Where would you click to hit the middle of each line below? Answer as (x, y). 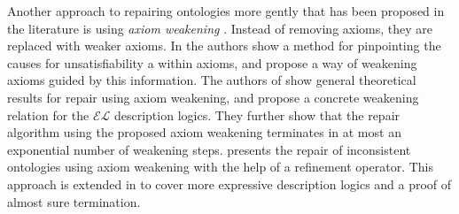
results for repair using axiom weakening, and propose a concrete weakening (213, 97)
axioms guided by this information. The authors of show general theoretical (212, 80)
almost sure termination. (74, 201)
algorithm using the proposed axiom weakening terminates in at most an (204, 132)
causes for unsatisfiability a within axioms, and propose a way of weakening (212, 62)
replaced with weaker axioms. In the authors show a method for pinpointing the (224, 46)
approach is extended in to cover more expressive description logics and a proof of (229, 183)
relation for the (48, 115)
